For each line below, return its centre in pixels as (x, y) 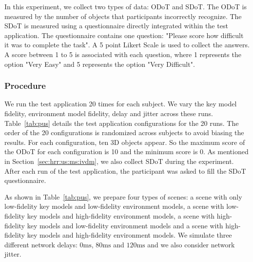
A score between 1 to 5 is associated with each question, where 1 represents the (123, 54)
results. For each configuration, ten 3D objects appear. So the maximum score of (125, 142)
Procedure (25, 86)
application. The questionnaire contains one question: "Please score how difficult (124, 35)
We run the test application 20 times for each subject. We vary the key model (121, 104)
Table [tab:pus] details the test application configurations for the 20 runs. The (122, 123)
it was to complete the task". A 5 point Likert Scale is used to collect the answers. (127, 45)
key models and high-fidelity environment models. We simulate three (129, 235)
